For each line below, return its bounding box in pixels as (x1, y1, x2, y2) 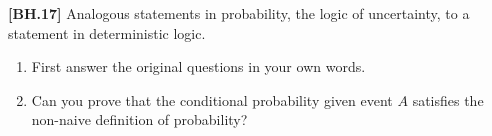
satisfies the (412, 89, 484, 110)
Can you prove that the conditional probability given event (31, 89, 393, 110)
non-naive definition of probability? (31, 109, 248, 130)
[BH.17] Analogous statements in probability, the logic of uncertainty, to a (8, 3, 470, 23)
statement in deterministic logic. (8, 22, 206, 43)
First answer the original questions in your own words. (31, 56, 366, 77)
